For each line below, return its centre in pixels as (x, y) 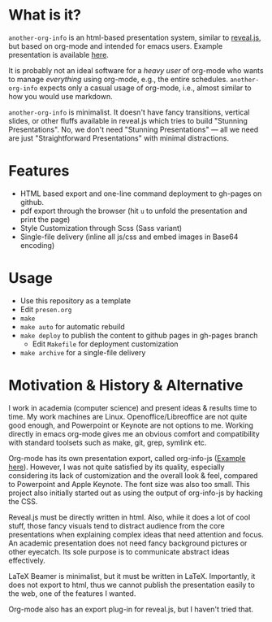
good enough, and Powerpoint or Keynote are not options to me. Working (131, 425)
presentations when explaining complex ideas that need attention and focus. (136, 534)
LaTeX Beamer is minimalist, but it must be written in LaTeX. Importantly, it (132, 576)
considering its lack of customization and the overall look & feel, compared (133, 475)
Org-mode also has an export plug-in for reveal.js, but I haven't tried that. (131, 609)
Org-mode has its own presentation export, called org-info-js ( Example (127, 458)
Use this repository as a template (76, 300)
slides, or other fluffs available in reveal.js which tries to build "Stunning (128, 120)
